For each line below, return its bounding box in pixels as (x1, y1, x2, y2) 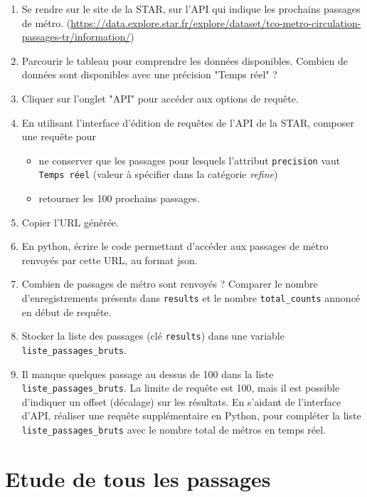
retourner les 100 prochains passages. (38, 191, 200, 206)
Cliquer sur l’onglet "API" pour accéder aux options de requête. (21, 90, 299, 105)
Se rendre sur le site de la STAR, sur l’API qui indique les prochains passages (21, 1, 361, 16)
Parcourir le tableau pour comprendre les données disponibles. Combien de (21, 53, 348, 68)
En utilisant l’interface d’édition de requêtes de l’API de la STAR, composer (21, 115, 355, 130)
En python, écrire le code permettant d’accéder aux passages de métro (21, 239, 329, 253)
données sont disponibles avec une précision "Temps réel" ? (21, 67, 277, 82)
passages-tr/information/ (21, 29, 131, 44)
